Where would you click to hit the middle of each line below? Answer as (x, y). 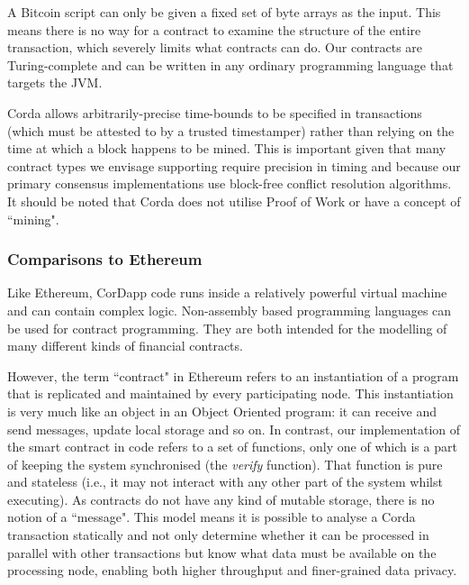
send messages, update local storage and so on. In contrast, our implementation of (234, 429)
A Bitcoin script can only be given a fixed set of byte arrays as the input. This (224, 12)
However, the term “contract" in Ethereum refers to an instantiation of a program (233, 375)
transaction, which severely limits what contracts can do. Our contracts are (215, 47)
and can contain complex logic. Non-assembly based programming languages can (230, 310)
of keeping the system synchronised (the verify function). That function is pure (225, 464)
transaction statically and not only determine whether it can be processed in (218, 535)
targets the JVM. (55, 82)
